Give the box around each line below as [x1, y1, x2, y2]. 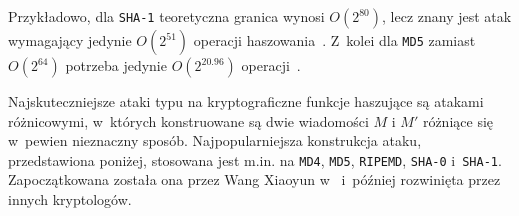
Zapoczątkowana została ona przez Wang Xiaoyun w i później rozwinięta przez [8, 169, 501, 190]
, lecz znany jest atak [382, 6, 512, 26]
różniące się [422, 110, 494, 131]
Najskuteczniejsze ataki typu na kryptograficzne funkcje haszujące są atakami [8, 91, 484, 111]
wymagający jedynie [8, 30, 132, 50]
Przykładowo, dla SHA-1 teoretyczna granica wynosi [8, 6, 325, 26]
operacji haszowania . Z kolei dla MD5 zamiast [193, 30, 476, 50]
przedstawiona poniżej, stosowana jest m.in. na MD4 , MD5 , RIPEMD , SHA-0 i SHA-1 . [8, 149, 502, 170]
